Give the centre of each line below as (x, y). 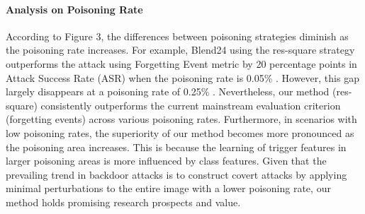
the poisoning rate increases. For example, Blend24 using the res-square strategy (180, 50)
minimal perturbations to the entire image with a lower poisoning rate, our (168, 188)
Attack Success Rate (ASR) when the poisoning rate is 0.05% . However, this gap (182, 77)
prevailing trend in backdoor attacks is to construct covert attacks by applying (176, 174)
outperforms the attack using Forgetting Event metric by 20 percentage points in (181, 63)
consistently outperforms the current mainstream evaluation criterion (191, 105)
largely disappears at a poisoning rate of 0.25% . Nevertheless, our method (168, 91)
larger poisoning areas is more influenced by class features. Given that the (166, 161)
